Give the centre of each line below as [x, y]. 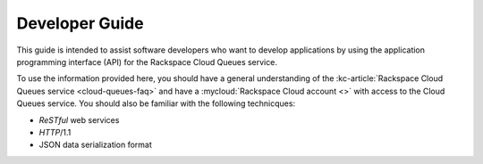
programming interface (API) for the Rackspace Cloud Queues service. [147, 61]
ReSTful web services [79, 119]
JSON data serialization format [95, 145]
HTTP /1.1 [55, 132]
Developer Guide [80, 23]
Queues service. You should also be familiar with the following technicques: [156, 103]
